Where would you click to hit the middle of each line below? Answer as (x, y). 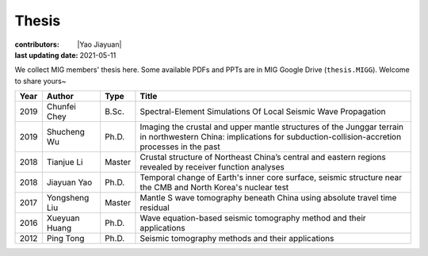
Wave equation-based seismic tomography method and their (253, 218)
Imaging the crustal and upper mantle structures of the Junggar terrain (272, 127)
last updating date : (46, 55)
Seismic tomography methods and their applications (237, 239)
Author (60, 97)
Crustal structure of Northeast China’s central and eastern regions (263, 157)
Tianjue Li (65, 162)
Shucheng (65, 132)
